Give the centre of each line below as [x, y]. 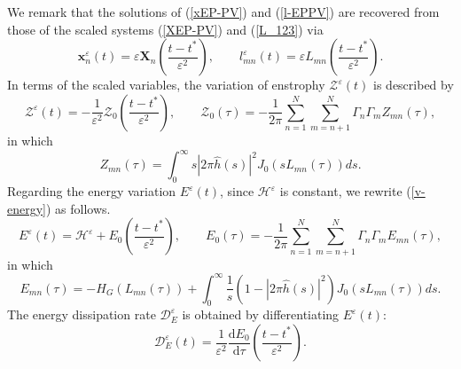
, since [237, 191]
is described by [414, 85]
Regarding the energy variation [92, 191]
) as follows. [78, 208]
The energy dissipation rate [82, 314]
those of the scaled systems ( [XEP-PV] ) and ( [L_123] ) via [165, 29]
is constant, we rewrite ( [345, 191]
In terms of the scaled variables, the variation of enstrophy [166, 85]
